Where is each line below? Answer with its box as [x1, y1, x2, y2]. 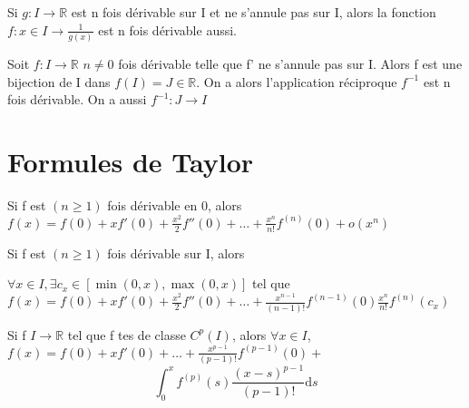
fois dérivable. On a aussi [7, 90, 147, 109]
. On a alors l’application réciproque [196, 72, 397, 91]
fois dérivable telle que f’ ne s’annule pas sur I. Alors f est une [118, 53, 463, 73]
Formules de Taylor [7, 142, 254, 180]
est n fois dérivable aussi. [98, 20, 237, 39]
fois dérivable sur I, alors [107, 243, 245, 262]
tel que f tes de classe [67, 325, 186, 344]
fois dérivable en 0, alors [107, 195, 242, 214]
